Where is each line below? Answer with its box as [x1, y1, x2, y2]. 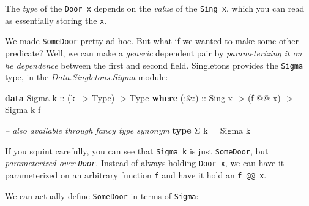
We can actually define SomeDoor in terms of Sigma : [5, 189, 199, 202]
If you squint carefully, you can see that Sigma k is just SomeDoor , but [5, 144, 269, 157]
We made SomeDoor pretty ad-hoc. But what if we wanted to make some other [5, 34, 299, 47]
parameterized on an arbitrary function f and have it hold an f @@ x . [5, 168, 267, 181]
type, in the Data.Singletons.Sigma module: [5, 71, 168, 83]
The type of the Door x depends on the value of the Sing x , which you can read [5, 2, 305, 14]
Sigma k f [5, 103, 41, 116]
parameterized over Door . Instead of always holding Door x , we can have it [5, 156, 285, 169]
